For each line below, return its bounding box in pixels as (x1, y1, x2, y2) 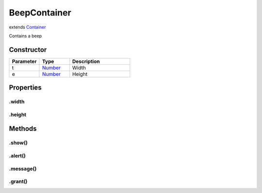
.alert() (9, 152, 26, 159)
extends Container (9, 24, 46, 30)
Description (72, 58, 100, 65)
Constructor (9, 45, 47, 54)
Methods (9, 125, 37, 133)
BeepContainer (9, 7, 71, 18)
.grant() (9, 178, 28, 185)
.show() (9, 139, 28, 146)
